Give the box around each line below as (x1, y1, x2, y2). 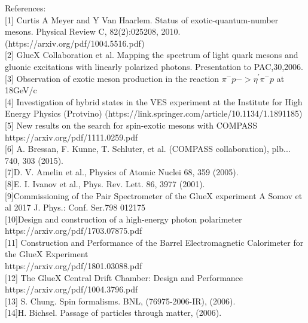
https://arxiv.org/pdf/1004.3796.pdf (5, 283, 138, 295)
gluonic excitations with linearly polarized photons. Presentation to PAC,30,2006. (5, 60, 303, 72)
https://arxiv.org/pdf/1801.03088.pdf (5, 260, 142, 272)
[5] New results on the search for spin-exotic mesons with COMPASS (5, 118, 257, 131)
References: (5, 2, 46, 14)
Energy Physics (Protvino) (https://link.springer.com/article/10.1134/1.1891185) (5, 107, 303, 120)
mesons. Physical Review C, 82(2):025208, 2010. (5, 25, 181, 38)
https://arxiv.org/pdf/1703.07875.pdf (5, 224, 142, 237)
